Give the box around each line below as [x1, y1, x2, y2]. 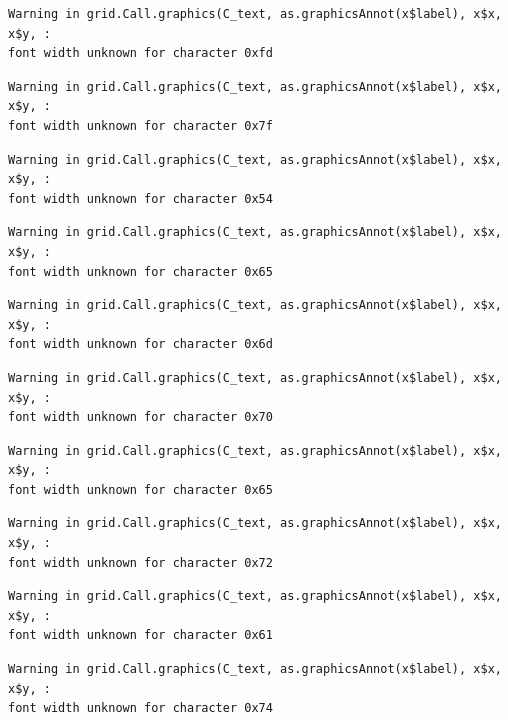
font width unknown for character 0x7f [8, 118, 273, 133]
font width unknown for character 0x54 [8, 191, 273, 206]
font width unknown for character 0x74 [8, 701, 273, 716]
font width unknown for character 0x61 [8, 628, 273, 643]
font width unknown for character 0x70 [8, 410, 273, 425]
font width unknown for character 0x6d [8, 337, 273, 352]
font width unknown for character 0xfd [8, 46, 273, 61]
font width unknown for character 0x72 [8, 555, 273, 570]
